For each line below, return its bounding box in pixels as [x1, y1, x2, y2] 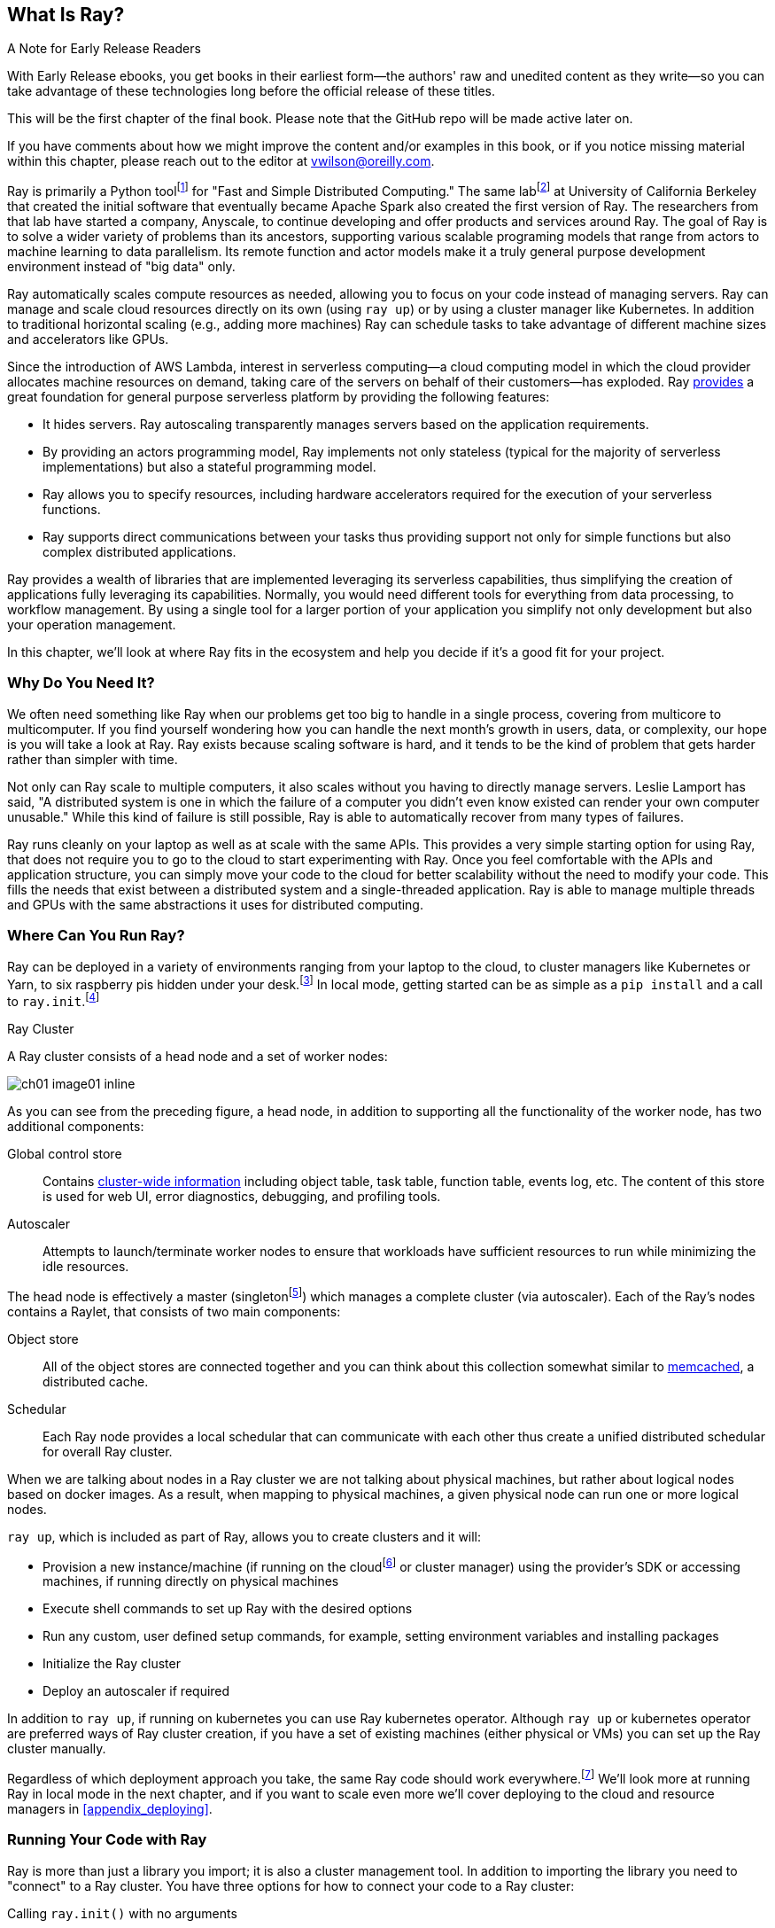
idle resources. [43, 1258, 129, 1274]
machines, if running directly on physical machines [43, 1573, 339, 1589]
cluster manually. [7, 1741, 106, 1757]
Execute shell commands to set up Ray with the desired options [43, 1601, 413, 1617]
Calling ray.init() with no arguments [7, 1905, 237, 1921]
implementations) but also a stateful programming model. [43, 459, 376, 475]
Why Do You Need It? [7, 674, 155, 692]
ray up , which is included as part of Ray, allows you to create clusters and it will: [7, 1528, 482, 1544]
